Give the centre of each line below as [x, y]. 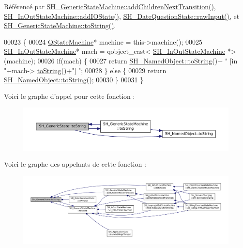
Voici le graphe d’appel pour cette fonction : [69, 96]
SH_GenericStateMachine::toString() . [60, 25]
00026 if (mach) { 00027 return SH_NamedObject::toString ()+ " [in [137, 60]
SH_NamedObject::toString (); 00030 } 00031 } [74, 80]
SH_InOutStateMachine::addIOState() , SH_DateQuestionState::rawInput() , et [122, 16]
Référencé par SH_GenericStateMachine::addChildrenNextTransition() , [110, 6]
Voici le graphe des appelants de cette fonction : [75, 164]
